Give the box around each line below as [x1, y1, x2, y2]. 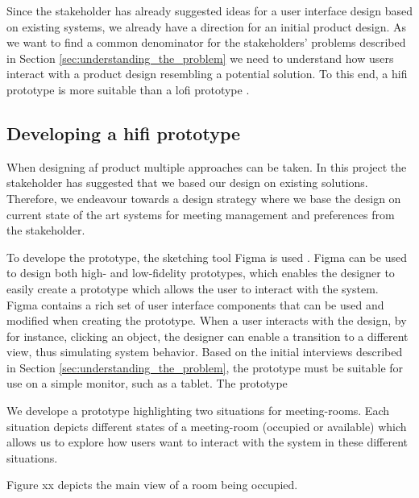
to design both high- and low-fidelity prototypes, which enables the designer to [6, 264, 395, 281]
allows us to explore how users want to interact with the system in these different [6, 434, 409, 450]
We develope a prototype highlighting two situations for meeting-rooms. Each [6, 402, 390, 419]
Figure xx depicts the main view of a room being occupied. [6, 476, 298, 493]
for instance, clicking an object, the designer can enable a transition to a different [6, 327, 409, 344]
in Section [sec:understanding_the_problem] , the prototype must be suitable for [6, 359, 404, 376]
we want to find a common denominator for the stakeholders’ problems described [6, 34, 406, 51]
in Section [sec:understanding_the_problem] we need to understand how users [6, 49, 394, 66]
